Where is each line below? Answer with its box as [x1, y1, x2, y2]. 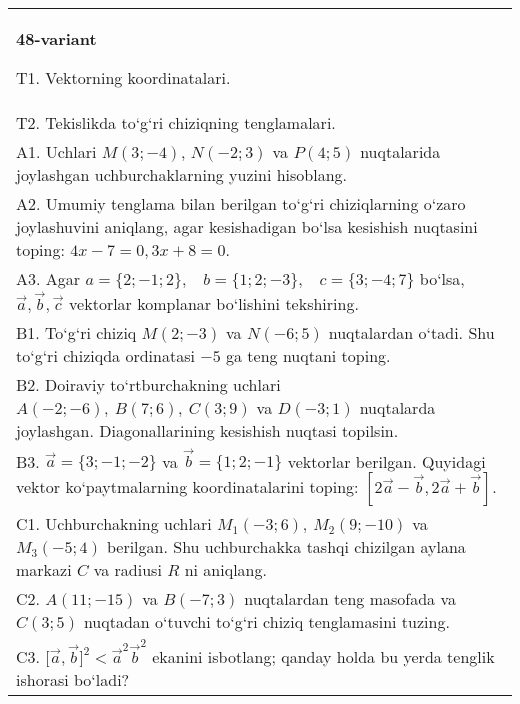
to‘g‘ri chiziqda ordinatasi [16, 343, 195, 367]
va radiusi [93, 558, 162, 582]
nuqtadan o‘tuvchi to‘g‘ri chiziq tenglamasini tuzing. [83, 610, 450, 634]
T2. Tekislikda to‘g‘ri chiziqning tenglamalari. [16, 111, 336, 134]
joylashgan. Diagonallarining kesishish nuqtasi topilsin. [16, 418, 399, 442]
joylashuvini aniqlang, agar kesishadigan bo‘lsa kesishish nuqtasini [16, 215, 478, 238]
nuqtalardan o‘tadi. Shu [328, 320, 495, 344]
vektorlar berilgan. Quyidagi [287, 449, 486, 473]
